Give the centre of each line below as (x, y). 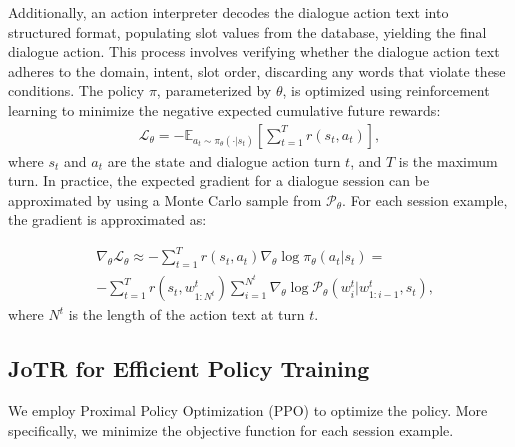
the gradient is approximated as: (107, 219)
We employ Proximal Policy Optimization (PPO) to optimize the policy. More (248, 410)
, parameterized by (214, 90)
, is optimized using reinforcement (386, 90)
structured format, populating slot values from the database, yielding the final (247, 31)
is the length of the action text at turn (186, 314)
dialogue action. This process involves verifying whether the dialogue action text (254, 51)
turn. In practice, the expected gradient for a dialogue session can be (219, 180)
